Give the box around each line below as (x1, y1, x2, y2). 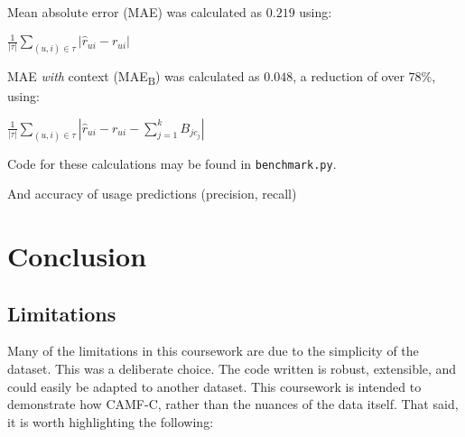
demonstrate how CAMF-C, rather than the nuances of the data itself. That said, (7, 395, 459, 414)
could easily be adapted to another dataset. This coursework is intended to (7, 377, 422, 395)
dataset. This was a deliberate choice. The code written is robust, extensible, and (7, 358, 457, 377)
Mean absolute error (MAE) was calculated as (7, 3, 263, 21)
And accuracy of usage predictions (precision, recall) (7, 184, 297, 203)
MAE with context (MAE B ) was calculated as (7, 66, 260, 88)
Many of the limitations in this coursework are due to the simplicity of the (7, 341, 419, 360)
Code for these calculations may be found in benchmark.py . (7, 153, 337, 172)
